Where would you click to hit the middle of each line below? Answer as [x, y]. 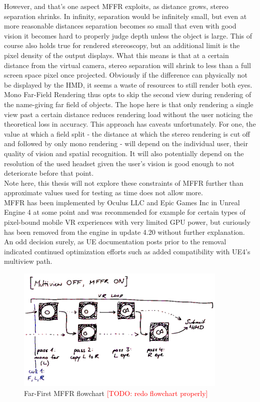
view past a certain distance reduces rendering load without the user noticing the [128, 114]
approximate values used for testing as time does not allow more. [103, 192]
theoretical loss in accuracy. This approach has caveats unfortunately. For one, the [130, 124]
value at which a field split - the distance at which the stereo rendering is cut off [127, 133]
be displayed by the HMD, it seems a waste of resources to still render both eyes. [128, 84]
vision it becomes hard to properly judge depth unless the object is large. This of [128, 35]
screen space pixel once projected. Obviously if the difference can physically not [126, 75]
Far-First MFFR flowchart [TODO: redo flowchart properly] [116, 393]
